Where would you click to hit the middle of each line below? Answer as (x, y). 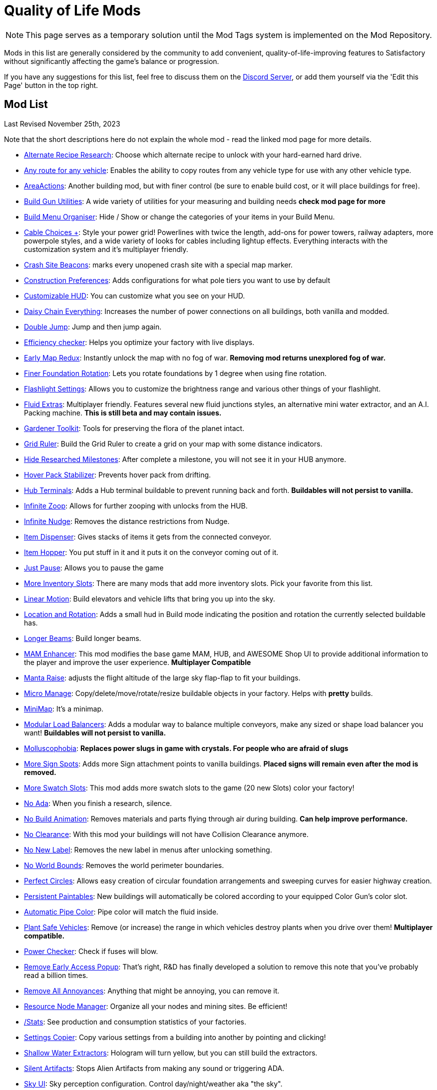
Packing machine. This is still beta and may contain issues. (123, 412)
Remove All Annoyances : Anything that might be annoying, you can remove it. (152, 990)
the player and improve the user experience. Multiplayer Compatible (138, 662)
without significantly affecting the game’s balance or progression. (112, 61)
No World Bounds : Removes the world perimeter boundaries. (124, 865)
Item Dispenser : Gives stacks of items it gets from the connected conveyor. (148, 536)
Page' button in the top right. (51, 85)
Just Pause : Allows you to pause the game (94, 567)
